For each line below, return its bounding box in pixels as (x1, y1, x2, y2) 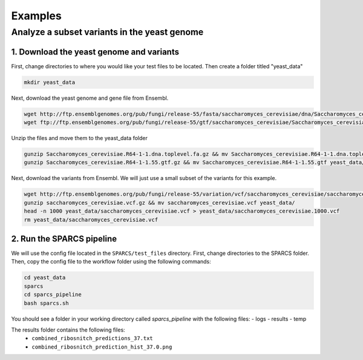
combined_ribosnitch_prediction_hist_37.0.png (31, 343, 172, 350)
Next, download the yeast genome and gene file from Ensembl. (11, 94, 169, 101)
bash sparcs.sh (24, 300, 69, 306)
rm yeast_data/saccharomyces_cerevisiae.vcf (24, 216, 159, 223)
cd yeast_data (24, 274, 66, 281)
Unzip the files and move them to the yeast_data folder (11, 135, 148, 142)
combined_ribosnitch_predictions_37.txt (31, 335, 154, 342)
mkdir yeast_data (24, 79, 76, 86)
